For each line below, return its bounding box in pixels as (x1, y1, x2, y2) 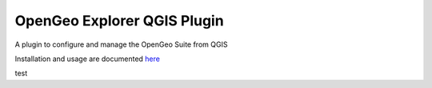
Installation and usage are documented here (14, 54, 160, 63)
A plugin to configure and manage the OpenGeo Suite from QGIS (14, 40, 228, 49)
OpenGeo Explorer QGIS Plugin (14, 12, 224, 29)
